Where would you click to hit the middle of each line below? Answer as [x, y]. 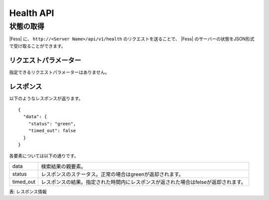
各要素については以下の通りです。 [44, 156]
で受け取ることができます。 [37, 46]
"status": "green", [52, 124]
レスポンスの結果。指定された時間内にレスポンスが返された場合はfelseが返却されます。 [144, 182]
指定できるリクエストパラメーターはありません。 [59, 72]
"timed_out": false [52, 131]
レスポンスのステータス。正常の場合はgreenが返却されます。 [112, 174]
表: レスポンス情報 [28, 192]
